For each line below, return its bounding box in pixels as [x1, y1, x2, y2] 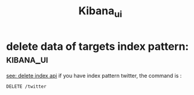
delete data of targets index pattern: [6, 40, 189, 53]
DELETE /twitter [6, 83, 47, 90]
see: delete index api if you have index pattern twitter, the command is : [6, 72, 182, 79]
